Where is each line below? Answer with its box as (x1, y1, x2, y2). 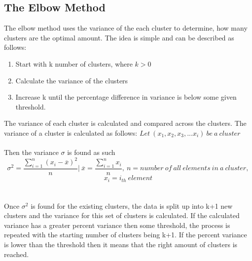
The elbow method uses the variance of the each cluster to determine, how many (4, 23, 248, 33)
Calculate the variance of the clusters (15, 75, 128, 85)
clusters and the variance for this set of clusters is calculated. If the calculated (4, 210, 240, 221)
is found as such (67, 147, 115, 157)
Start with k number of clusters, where (15, 58, 133, 69)
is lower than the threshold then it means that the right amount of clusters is (4, 239, 238, 250)
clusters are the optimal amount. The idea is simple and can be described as (4, 32, 234, 42)
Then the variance (4, 147, 59, 157)
